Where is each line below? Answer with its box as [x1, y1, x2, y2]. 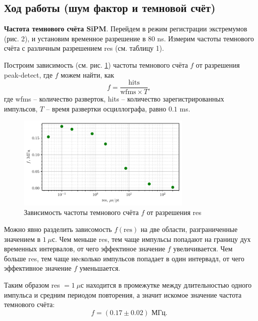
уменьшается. [79, 263, 120, 273]
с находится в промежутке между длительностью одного [81, 280, 252, 290]
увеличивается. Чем [173, 243, 233, 254]
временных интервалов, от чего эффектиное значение [4, 243, 166, 254]
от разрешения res [147, 207, 202, 217]
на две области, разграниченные [140, 224, 238, 234]
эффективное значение [4, 263, 72, 273]
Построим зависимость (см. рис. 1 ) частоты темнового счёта [4, 59, 188, 70]
